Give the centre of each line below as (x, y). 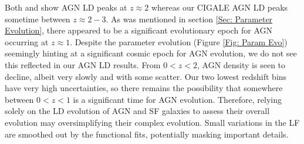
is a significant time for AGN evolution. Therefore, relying (178, 99)
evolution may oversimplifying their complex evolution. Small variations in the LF (152, 122)
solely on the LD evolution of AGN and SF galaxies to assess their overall (137, 111)
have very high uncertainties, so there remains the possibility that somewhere (144, 88)
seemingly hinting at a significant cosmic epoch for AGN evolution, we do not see (151, 53)
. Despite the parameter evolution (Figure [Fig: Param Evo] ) (179, 41)
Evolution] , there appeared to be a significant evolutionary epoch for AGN (139, 30)
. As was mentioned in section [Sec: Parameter (189, 19)
